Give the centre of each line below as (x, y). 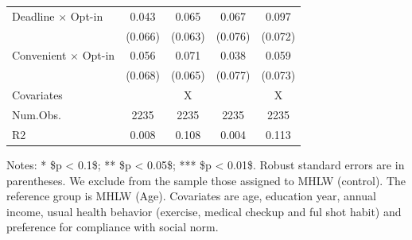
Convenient (39, 55)
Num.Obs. (37, 114)
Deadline (33, 15)
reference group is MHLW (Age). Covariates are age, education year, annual (191, 196)
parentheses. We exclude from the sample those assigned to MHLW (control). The (206, 180)
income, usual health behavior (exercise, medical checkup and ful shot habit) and (204, 211)
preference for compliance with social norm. (113, 227)
